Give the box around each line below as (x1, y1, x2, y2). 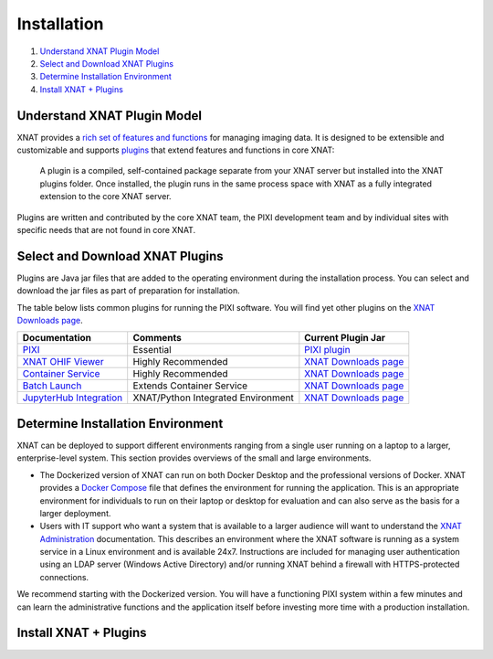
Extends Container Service (132, 379, 248, 392)
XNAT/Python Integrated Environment (132, 391, 294, 404)
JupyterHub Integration (22, 391, 123, 404)
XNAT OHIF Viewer (22, 356, 104, 368)
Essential (132, 344, 173, 356)
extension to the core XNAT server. (39, 191, 173, 202)
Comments (132, 332, 183, 345)
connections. (39, 571, 89, 582)
